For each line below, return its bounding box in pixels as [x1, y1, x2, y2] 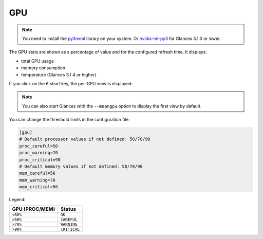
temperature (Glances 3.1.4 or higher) [21, 72, 96, 77]
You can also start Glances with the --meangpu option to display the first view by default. [22, 103, 202, 109]
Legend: [9, 197, 26, 202]
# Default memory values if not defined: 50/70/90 [19, 164, 143, 169]
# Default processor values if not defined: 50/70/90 [19, 136, 150, 142]
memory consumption [21, 65, 66, 71]
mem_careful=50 [19, 170, 56, 176]
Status [60, 205, 76, 212]
